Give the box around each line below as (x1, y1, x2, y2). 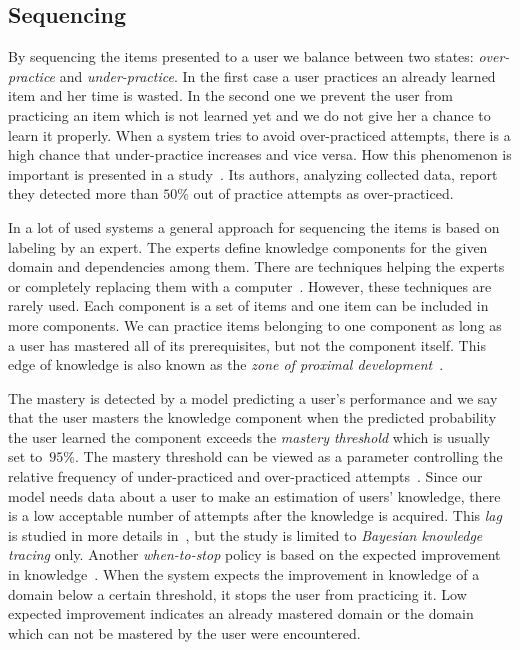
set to (8, 446, 43, 467)
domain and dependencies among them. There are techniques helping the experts (8, 256, 505, 277)
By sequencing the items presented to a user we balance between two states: (8, 46, 474, 67)
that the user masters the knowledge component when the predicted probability (8, 407, 497, 428)
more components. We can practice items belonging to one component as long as (8, 314, 502, 335)
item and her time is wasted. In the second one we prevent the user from (8, 85, 453, 106)
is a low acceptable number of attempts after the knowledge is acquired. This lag (8, 505, 502, 526)
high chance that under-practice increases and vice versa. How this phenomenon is (8, 144, 512, 165)
